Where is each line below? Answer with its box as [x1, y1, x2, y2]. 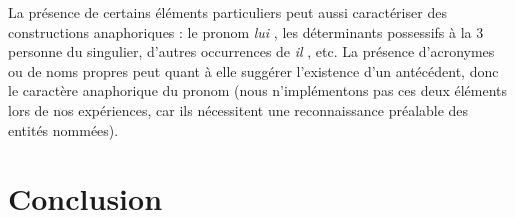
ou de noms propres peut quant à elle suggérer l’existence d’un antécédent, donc [8, 60, 499, 81]
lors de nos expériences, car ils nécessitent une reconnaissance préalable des [8, 99, 469, 120]
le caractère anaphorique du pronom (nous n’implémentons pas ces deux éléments [8, 80, 508, 101]
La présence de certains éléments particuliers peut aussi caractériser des [8, 2, 447, 22]
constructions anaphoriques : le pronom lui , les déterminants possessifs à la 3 [8, 21, 484, 42]
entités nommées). [8, 119, 119, 140]
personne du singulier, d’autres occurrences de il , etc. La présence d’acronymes [8, 41, 495, 62]
